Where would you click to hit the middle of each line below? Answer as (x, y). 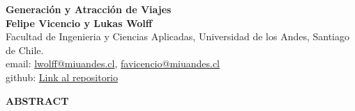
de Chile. (25, 50)
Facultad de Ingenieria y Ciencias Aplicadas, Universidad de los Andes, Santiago (178, 36)
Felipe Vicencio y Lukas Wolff (79, 23)
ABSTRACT (37, 100)
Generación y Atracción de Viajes (89, 9)
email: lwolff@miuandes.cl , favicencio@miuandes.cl (113, 63)
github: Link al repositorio (62, 77)
